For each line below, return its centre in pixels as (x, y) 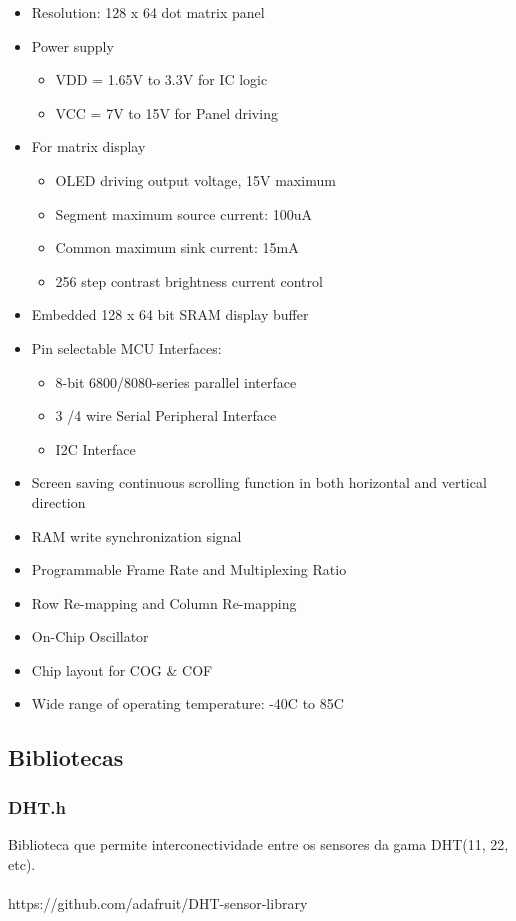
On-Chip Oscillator (90, 636)
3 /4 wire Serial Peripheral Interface (166, 415)
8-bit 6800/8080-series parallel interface (176, 381)
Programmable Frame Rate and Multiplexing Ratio (189, 569)
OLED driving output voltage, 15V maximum (195, 179)
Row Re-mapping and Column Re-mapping (164, 602)
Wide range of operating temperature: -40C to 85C (187, 703)
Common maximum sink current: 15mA (177, 247)
